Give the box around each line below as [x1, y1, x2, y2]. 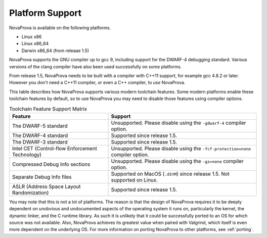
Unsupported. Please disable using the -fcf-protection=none [111, 145, 251, 152]
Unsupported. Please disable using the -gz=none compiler [111, 157, 244, 164]
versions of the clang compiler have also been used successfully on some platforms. [9, 63, 182, 69]
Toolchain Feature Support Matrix [9, 105, 88, 112]
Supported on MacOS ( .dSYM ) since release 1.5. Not [111, 170, 230, 177]
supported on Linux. [111, 176, 158, 183]
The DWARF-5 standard [12, 122, 68, 129]
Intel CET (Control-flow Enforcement [12, 145, 97, 152]
